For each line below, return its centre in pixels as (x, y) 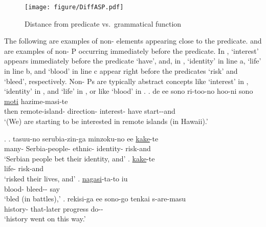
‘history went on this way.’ (45, 219)
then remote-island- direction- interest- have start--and (90, 111)
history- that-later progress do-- (54, 208)
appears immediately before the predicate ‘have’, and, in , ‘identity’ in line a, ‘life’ (133, 61)
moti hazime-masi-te (36, 101)
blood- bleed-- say (32, 188)
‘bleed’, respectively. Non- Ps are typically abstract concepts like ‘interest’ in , (126, 81)
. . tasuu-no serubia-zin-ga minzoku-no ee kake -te (81, 138)
